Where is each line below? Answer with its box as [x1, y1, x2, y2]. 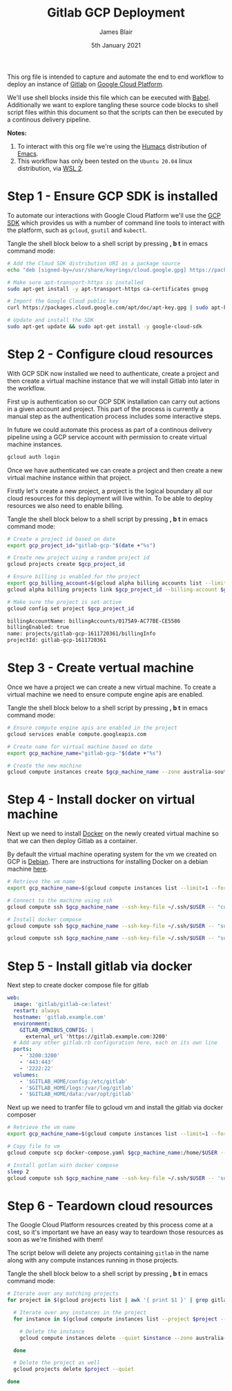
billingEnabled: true [7, 624, 70, 631]
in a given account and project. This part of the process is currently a [7, 404, 204, 413]
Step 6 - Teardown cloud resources [7, 1198, 213, 1213]
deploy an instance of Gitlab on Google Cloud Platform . [7, 79, 164, 88]
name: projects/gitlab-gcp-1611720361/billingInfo [7, 630, 156, 637]
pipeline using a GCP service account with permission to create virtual [7, 433, 207, 441]
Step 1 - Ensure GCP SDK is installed [7, 189, 218, 205]
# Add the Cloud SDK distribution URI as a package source [7, 260, 181, 267]
